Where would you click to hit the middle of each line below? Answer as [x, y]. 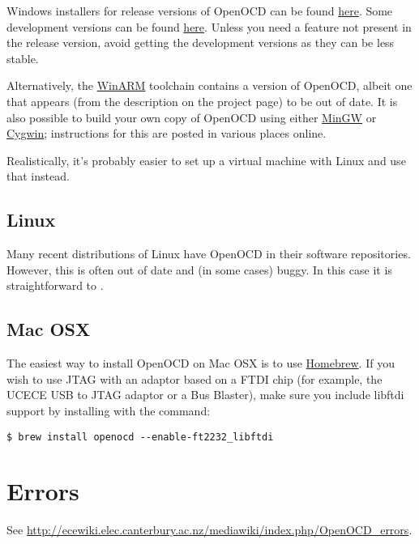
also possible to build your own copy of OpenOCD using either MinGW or [192, 117]
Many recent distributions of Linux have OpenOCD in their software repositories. [209, 254]
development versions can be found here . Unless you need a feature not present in [209, 26]
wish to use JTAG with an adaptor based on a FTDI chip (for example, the [195, 378]
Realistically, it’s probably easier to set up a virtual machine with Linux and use [206, 160]
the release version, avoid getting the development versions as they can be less [201, 42]
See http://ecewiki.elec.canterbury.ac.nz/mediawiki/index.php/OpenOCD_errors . [209, 530]
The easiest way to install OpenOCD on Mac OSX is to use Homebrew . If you [201, 363]
